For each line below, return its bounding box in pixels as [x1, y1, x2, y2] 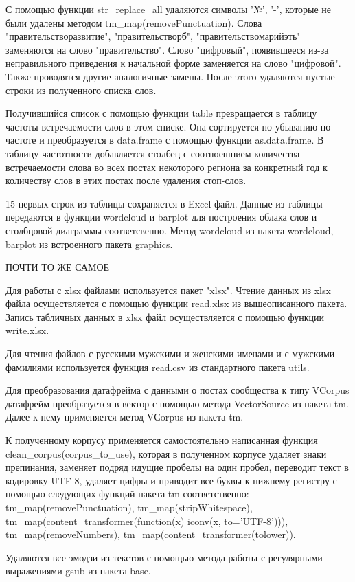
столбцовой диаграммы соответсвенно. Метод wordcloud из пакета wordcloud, [5, 223, 334, 237]
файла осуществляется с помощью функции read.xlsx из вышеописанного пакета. [5, 296, 347, 311]
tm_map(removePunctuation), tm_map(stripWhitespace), [5, 500, 253, 514]
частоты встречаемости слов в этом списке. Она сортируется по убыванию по [5, 119, 331, 133]
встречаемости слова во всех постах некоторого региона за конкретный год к [5, 159, 328, 174]
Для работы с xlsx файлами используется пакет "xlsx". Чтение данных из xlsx [5, 282, 331, 297]
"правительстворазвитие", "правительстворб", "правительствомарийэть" [5, 29, 301, 43]
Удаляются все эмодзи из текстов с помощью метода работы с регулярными [5, 550, 323, 564]
